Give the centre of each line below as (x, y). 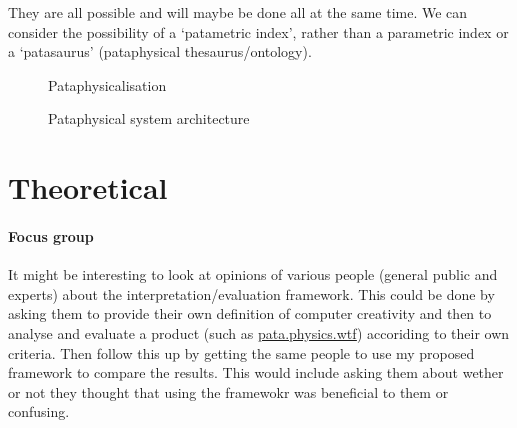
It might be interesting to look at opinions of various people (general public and (253, 274)
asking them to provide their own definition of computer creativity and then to (250, 313)
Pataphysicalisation (107, 84)
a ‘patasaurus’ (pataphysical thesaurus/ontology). (160, 51)
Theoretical (88, 187)
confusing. (39, 411)
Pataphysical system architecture (149, 118)
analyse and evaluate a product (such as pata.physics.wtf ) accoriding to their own (259, 332)
